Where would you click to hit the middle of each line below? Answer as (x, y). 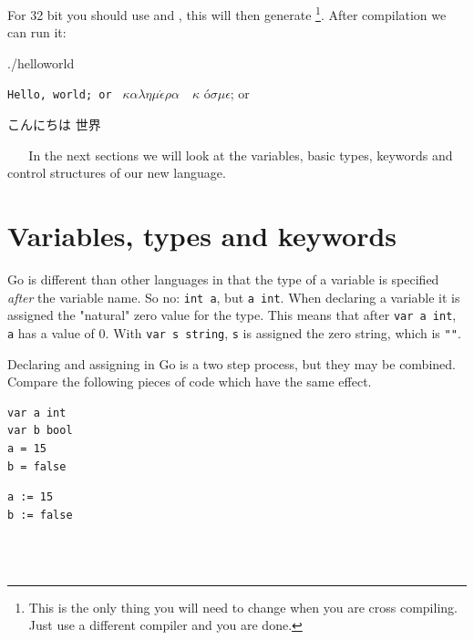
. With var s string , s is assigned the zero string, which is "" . (283, 332)
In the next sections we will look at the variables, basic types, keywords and (241, 155)
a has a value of (51, 332)
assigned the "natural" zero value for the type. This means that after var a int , (232, 315)
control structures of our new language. (117, 173)
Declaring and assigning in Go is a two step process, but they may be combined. (232, 363)
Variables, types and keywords (202, 236)
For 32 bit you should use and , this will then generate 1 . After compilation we (227, 13)
